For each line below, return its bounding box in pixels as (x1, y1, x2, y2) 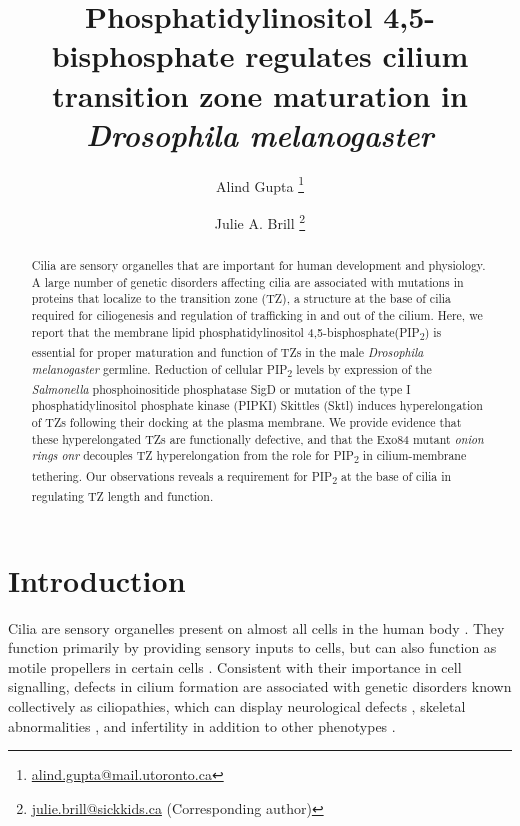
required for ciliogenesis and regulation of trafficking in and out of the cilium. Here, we (31, 306, 483, 323)
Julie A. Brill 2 (214, 209, 306, 233)
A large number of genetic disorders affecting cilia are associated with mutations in (31, 273, 464, 290)
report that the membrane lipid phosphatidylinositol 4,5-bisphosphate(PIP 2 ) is (31, 323, 442, 343)
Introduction (8, 559, 186, 600)
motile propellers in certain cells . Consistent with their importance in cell (8, 656, 462, 677)
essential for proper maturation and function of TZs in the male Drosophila (31, 343, 424, 360)
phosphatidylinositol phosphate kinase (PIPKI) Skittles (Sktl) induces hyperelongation (31, 397, 483, 414)
